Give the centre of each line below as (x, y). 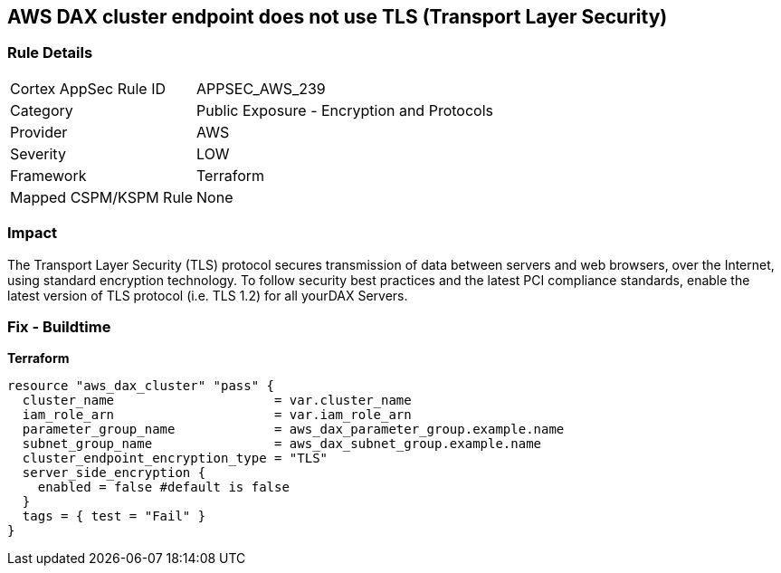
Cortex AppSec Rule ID (88, 88)
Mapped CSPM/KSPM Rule (102, 197)
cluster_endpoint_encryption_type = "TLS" (175, 458)
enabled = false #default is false (163, 487)
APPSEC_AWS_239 (261, 88)
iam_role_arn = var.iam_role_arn (217, 415)
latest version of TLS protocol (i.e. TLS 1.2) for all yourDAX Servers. (208, 295)
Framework (48, 175)
